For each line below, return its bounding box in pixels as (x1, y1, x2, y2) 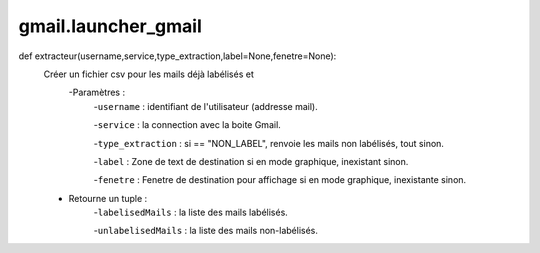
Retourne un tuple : (68, 192, 148, 204)
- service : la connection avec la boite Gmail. (93, 119, 282, 131)
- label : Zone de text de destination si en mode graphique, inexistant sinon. (93, 155, 409, 167)
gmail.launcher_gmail (18, 15, 202, 37)
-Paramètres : (68, 86, 125, 99)
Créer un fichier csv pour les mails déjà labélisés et (43, 68, 254, 80)
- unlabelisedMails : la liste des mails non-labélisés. (93, 225, 319, 237)
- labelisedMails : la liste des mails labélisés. (93, 206, 289, 219)
